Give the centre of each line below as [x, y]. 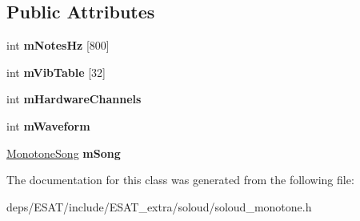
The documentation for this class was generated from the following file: [180, 180]
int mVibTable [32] [56, 72]
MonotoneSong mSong [64, 153]
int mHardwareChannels [74, 99]
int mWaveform [48, 125]
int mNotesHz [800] [58, 45]
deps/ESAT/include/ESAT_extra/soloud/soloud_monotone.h [159, 206]
